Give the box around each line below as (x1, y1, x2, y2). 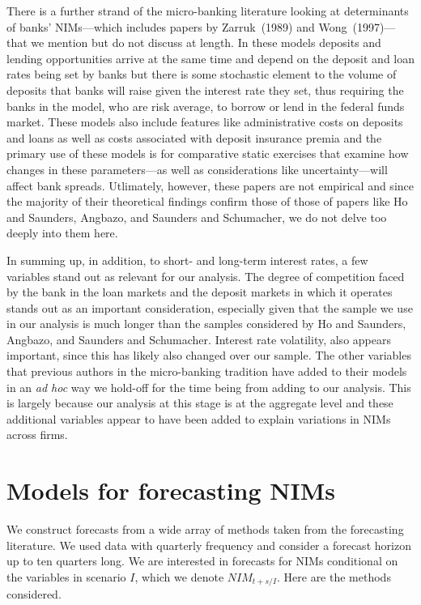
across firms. (6, 426, 68, 443)
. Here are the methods (277, 568, 391, 585)
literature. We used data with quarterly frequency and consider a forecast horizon (6, 536, 411, 553)
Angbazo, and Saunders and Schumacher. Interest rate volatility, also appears (6, 330, 391, 347)
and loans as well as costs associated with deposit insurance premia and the (6, 129, 382, 146)
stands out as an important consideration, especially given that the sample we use (6, 299, 413, 316)
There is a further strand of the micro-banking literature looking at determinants (6, 2, 409, 19)
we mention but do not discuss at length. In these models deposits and (31, 34, 381, 51)
